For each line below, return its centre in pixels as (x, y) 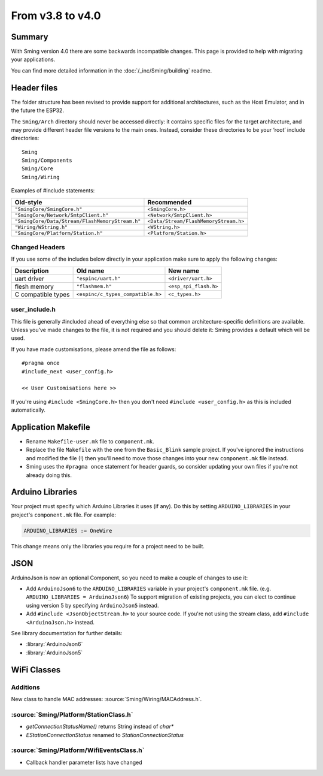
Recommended (170, 202)
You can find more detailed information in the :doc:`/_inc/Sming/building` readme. (112, 70)
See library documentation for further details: (67, 633)
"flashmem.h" (94, 287)
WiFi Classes (36, 670)
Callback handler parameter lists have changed (84, 762)
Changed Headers (38, 247)
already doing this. (49, 475)
